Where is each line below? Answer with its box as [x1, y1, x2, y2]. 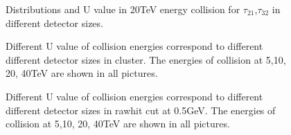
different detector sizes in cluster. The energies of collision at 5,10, [6, 52, 286, 66]
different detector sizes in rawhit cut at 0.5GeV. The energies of [6, 102, 276, 117]
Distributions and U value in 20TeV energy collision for [6, 2, 240, 16]
